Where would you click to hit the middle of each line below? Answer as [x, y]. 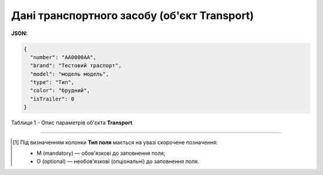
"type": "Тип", [52, 82]
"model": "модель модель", [70, 74]
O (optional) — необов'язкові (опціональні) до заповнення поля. [118, 161]
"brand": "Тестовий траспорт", [76, 66]
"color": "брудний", [60, 90]
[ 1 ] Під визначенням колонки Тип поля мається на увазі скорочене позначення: [115, 142]
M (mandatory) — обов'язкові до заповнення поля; [101, 153]
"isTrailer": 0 [52, 99]
